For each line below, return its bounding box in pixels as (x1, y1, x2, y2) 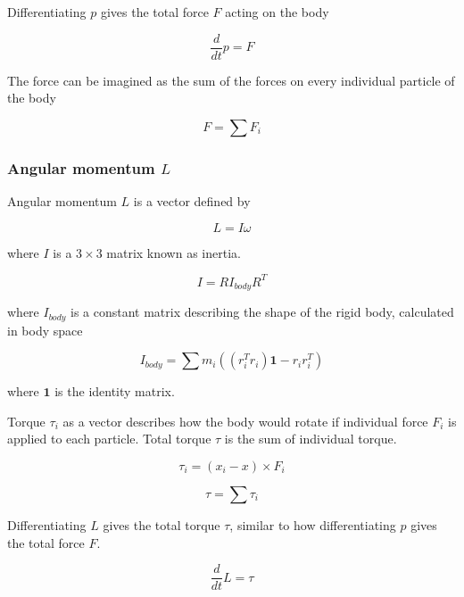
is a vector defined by (133, 192, 251, 211)
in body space (7, 320, 83, 339)
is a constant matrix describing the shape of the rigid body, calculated (70, 303, 454, 321)
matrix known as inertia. (106, 243, 241, 261)
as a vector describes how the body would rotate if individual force (62, 411, 428, 430)
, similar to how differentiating (229, 516, 396, 535)
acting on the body (225, 3, 329, 21)
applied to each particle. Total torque (7, 429, 211, 448)
